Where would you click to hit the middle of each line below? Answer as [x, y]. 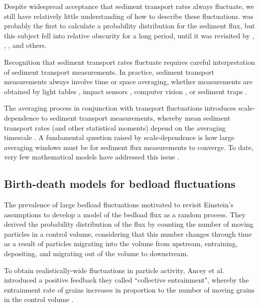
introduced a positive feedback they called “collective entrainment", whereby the [127, 280]
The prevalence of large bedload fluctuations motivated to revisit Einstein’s [119, 205]
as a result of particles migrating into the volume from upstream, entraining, [121, 243]
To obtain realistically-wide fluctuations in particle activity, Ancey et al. [114, 270]
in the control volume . [39, 299]
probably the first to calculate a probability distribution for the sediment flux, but [129, 26]
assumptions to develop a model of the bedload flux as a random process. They [125, 214]
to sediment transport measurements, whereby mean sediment [136, 117]
